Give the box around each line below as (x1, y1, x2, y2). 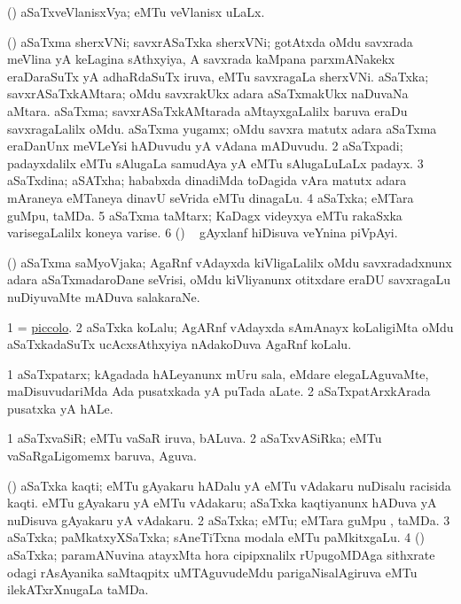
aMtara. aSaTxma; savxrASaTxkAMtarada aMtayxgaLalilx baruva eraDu (7, 101, 408, 120)
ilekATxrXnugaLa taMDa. (7, 580, 149, 599)
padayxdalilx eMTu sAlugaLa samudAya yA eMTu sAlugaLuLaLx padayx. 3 (7, 153, 424, 172)
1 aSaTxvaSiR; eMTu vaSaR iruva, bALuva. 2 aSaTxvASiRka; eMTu (7, 429, 382, 447)
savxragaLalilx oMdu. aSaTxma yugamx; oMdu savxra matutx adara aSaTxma (7, 119, 437, 137)
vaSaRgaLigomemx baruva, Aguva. (7, 446, 197, 465)
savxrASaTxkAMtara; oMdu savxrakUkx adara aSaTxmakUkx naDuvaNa (7, 84, 409, 103)
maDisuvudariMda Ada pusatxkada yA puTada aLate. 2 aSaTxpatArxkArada (7, 382, 431, 400)
